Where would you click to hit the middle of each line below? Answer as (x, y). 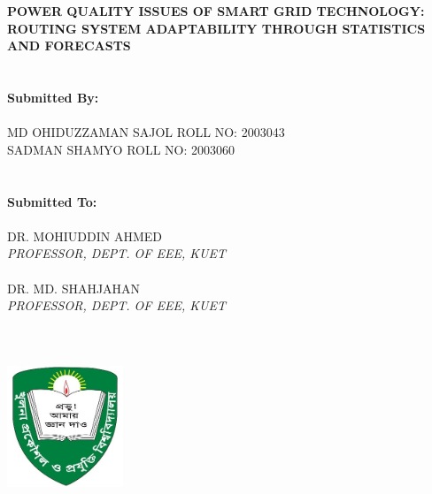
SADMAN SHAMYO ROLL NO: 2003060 (121, 149)
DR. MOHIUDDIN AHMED (85, 236)
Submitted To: (52, 201)
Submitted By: (53, 97)
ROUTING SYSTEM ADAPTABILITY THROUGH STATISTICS (216, 28)
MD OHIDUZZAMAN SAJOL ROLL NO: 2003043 (146, 132)
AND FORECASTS (69, 46)
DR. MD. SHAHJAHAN (74, 288)
